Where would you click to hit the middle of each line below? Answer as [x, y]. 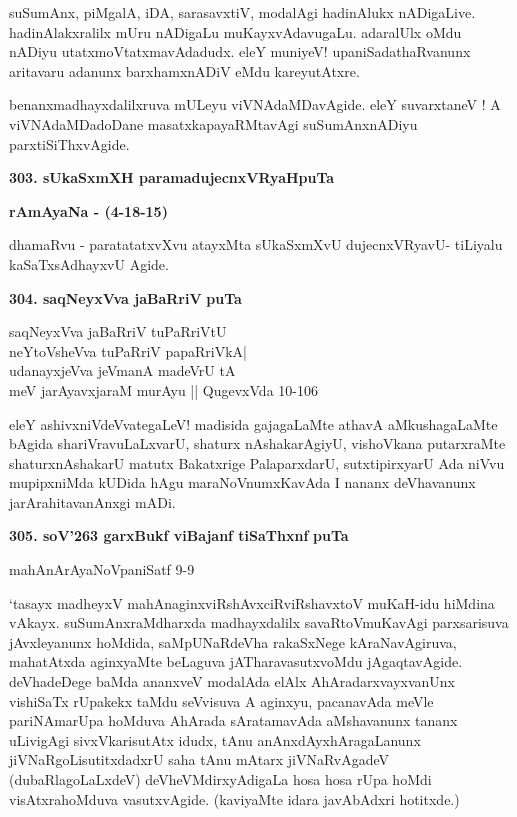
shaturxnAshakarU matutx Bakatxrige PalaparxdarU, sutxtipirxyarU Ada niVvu [257, 462]
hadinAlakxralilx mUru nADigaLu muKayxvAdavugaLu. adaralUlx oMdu [235, 31]
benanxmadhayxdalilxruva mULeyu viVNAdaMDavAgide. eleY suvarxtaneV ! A [255, 104]
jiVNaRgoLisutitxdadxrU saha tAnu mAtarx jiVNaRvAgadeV [199, 759]
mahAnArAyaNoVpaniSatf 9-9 [102, 569]
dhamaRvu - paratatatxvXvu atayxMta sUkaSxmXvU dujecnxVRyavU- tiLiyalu [256, 244]
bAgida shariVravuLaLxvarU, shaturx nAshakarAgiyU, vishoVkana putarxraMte [257, 443]
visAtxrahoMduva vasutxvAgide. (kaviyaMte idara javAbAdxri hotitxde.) [234, 798]
